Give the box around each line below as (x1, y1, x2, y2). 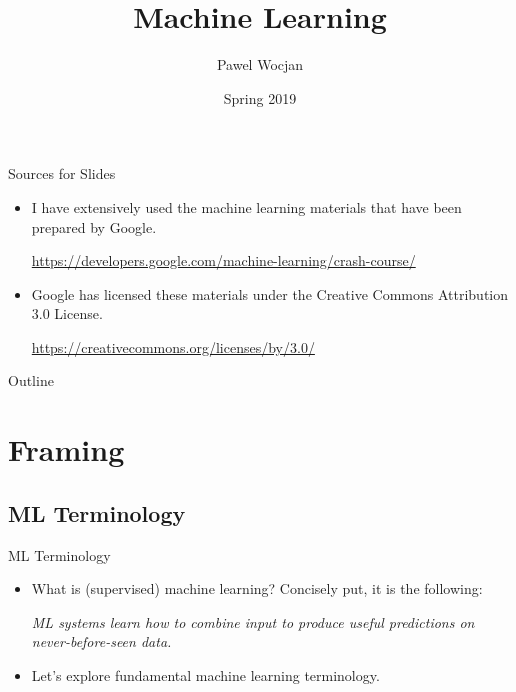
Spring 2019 (223, 87, 297, 108)
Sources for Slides (8, 163, 116, 184)
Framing (8, 429, 125, 470)
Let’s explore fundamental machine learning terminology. (31, 665, 380, 686)
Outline (8, 370, 54, 391)
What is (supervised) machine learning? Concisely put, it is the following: (31, 578, 483, 599)
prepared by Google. (31, 216, 157, 237)
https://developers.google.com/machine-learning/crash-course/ (31, 250, 416, 271)
